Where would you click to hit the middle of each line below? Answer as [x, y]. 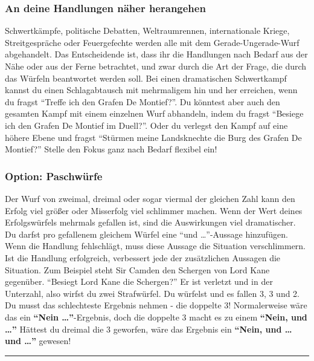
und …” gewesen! [38, 341]
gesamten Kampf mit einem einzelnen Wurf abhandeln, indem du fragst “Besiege [154, 113]
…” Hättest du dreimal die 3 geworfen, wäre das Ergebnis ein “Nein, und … [149, 329]
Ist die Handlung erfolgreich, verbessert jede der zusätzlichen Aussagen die [143, 257]
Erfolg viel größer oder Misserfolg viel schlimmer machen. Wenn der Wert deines [154, 210]
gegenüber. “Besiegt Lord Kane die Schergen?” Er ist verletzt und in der [139, 281]
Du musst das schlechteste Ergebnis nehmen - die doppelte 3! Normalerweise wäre [156, 305]
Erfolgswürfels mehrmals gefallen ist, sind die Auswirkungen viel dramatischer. [150, 222]
